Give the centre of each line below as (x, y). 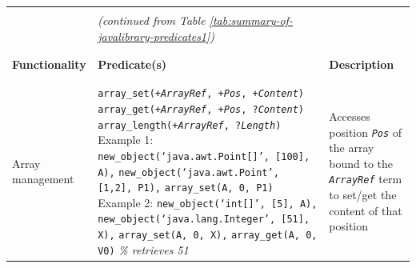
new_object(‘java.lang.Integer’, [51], (204, 220)
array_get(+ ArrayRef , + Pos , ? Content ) (201, 109)
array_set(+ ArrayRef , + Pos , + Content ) (201, 94)
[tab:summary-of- (251, 20)
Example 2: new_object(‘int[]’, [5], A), (208, 202)
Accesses (350, 116)
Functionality (49, 64)
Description (362, 64)
